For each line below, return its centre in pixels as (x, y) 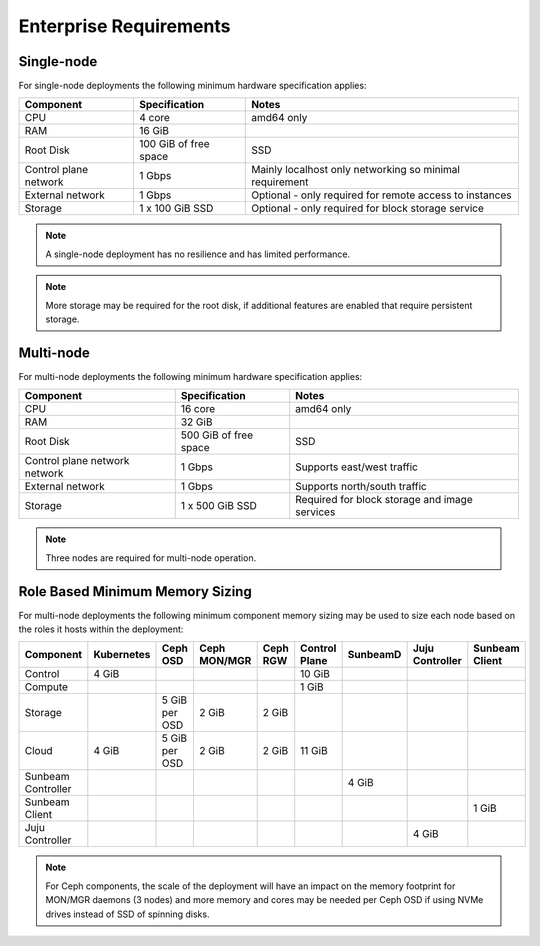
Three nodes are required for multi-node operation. (151, 557)
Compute (46, 687)
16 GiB (154, 131)
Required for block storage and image (384, 500)
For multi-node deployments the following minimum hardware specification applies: (190, 376)
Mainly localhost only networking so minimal (355, 170)
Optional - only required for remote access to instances (381, 195)
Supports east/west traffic (357, 467)
